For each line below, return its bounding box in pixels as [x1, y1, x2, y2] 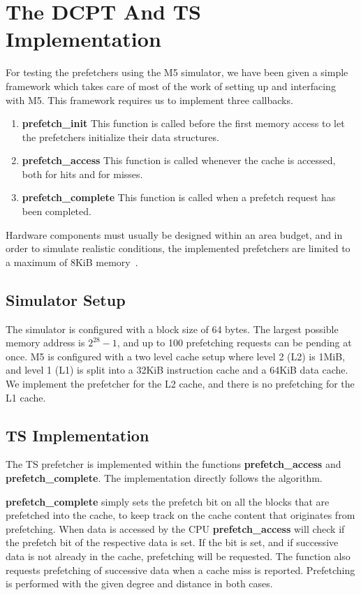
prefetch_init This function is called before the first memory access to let [22, 116, 345, 131]
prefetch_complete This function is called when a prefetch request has [22, 190, 336, 205]
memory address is [6, 335, 85, 350]
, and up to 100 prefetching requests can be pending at [117, 335, 352, 350]
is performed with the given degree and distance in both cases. [6, 576, 273, 591]
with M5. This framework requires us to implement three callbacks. [6, 92, 293, 107]
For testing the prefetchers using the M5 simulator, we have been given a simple [6, 65, 348, 80]
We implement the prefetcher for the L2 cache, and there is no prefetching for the [6, 376, 355, 391]
